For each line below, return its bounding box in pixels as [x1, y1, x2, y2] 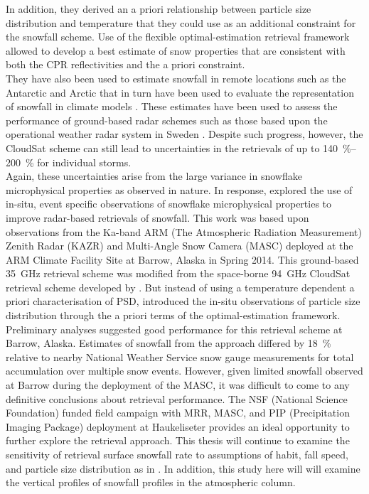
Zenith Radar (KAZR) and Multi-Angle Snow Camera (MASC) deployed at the [6, 238, 353, 253]
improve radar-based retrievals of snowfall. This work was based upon [6, 210, 309, 225]
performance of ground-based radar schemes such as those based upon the [6, 112, 328, 127]
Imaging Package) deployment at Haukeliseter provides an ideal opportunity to [6, 419, 350, 434]
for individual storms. [37, 154, 132, 169]
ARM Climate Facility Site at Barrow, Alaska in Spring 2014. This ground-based [6, 252, 359, 267]
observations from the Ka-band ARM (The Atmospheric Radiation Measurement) [6, 224, 362, 239]
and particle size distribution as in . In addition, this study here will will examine [6, 461, 360, 476]
